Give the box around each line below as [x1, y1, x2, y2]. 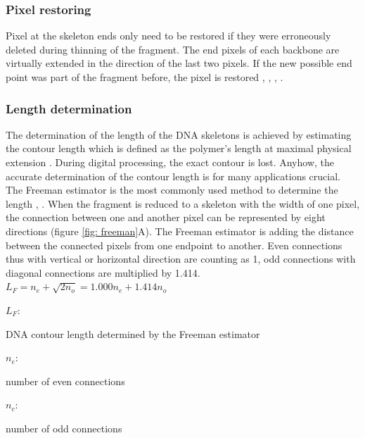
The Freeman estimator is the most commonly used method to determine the [6, 182, 338, 197]
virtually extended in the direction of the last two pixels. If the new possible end [6, 56, 352, 70]
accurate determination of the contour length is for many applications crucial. [6, 168, 340, 183]
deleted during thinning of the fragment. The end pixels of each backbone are [6, 42, 340, 56]
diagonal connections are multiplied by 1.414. [6, 265, 200, 280]
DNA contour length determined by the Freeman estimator [6, 326, 260, 341]
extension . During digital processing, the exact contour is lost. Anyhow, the [6, 155, 334, 169]
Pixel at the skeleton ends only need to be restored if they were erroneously [6, 28, 331, 43]
